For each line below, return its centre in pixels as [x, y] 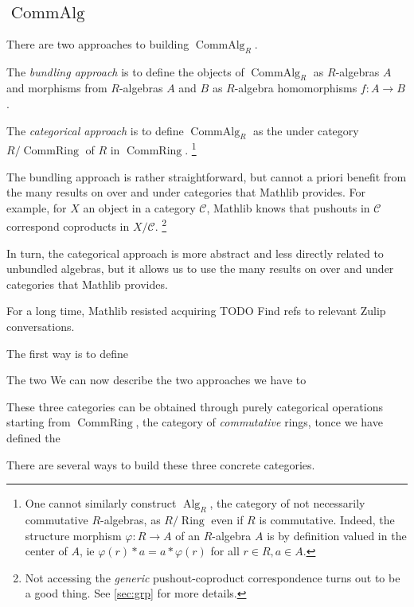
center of [46, 551]
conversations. [41, 327]
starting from [39, 422]
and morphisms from [57, 88]
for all [225, 551]
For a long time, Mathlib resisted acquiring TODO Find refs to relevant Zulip [196, 311]
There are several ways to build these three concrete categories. [161, 464]
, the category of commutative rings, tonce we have [259, 422]
